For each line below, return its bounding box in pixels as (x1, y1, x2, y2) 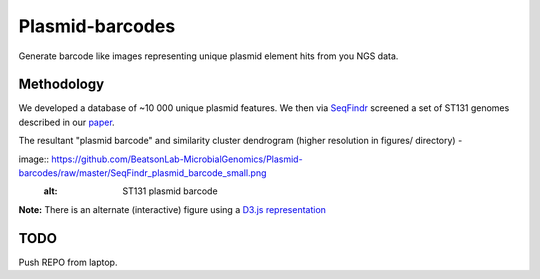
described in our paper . (18, 116, 115, 128)
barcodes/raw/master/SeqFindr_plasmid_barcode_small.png (18, 167, 267, 179)
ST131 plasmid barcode (122, 185, 219, 197)
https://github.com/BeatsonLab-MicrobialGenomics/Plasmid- (51, 153, 304, 165)
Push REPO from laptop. (18, 256, 118, 268)
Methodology (18, 76, 105, 93)
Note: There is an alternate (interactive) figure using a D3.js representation (18, 203, 327, 215)
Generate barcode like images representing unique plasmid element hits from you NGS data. (18, 50, 399, 62)
